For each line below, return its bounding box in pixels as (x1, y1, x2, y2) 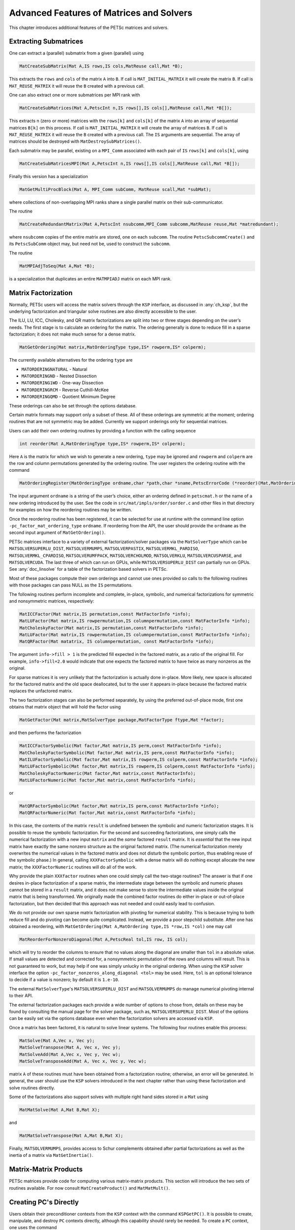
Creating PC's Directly (9, 1198, 79, 1206)
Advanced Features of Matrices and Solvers (9, 7, 193, 18)
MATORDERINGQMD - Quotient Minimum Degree (21, 394, 116, 400)
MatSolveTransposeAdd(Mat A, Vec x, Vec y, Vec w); (19, 1058, 147, 1064)
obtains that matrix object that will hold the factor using (9, 704, 121, 710)
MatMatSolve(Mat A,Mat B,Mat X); (19, 1107, 100, 1113)
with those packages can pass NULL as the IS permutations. (9, 582, 133, 588)
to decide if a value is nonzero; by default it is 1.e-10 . (9, 977, 119, 983)
